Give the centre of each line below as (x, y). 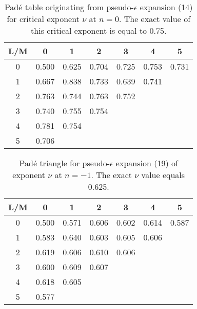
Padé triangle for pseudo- (65, 163)
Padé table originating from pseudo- (69, 7)
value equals (163, 175)
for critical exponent (43, 19)
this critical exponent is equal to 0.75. (99, 30)
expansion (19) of (147, 163)
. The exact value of (155, 19)
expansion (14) (166, 7)
